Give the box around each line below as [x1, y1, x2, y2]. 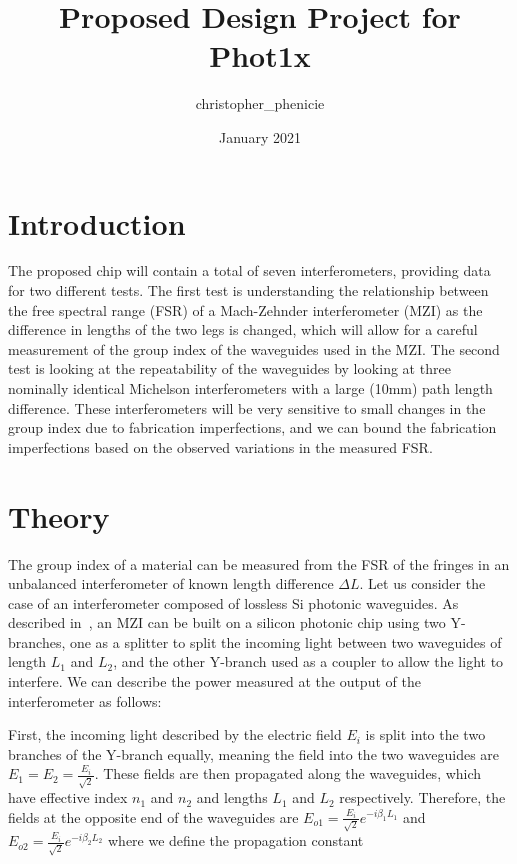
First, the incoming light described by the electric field [8, 724, 342, 745]
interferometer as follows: [8, 690, 162, 711]
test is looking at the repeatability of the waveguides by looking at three [8, 358, 451, 379]
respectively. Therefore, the [339, 787, 506, 808]
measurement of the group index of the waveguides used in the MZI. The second [8, 338, 500, 359]
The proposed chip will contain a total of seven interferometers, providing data [8, 260, 491, 281]
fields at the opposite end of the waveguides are [8, 806, 299, 827]
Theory [8, 495, 110, 536]
